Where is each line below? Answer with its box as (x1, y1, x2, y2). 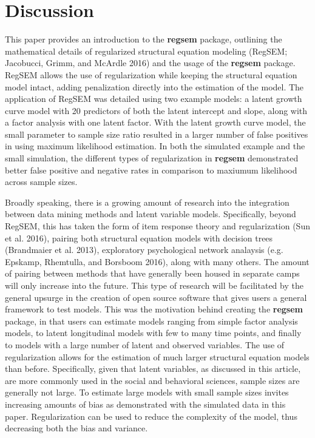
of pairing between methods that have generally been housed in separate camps (5, 267, 300, 280)
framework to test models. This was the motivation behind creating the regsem (5, 303, 303, 315)
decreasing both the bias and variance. (5, 422, 148, 434)
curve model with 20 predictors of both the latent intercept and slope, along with (5, 104, 308, 116)
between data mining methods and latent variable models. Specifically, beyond (5, 207, 296, 220)
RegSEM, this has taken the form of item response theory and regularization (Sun (5, 220, 310, 232)
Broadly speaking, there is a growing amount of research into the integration (5, 195, 290, 208)
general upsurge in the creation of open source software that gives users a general (5, 291, 307, 303)
